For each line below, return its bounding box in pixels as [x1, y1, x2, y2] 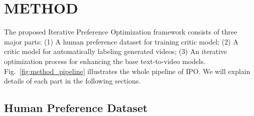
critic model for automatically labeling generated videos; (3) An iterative [4, 46, 227, 56]
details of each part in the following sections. [4, 75, 141, 86]
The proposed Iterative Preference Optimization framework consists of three [4, 26, 237, 37]
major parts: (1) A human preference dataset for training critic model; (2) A [4, 36, 238, 46]
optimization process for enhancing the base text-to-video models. [4, 55, 205, 66]
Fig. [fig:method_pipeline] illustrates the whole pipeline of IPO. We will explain [4, 65, 250, 76]
